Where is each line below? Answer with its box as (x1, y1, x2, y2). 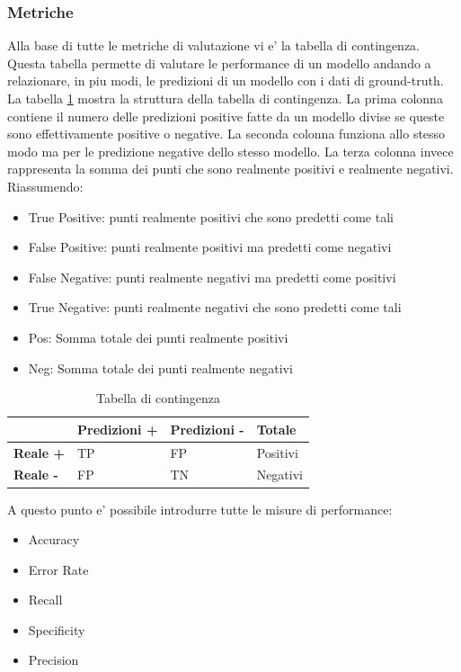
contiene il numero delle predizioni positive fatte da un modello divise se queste (7, 106, 445, 125)
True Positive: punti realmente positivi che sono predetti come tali (28, 207, 394, 226)
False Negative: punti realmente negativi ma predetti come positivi (28, 267, 396, 286)
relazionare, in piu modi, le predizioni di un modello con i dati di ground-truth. (7, 71, 444, 90)
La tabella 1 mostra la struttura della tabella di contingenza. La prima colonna (7, 89, 443, 107)
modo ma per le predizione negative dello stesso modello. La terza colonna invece (7, 141, 454, 160)
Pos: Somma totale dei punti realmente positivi (28, 327, 288, 346)
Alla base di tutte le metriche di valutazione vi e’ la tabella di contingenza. (7, 36, 420, 55)
